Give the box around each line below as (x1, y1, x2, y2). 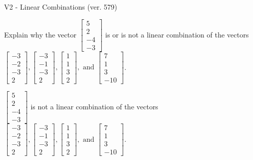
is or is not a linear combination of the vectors (105, 29, 249, 39)
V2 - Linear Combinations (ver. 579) (4, 2, 117, 12)
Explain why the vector (4, 29, 76, 39)
